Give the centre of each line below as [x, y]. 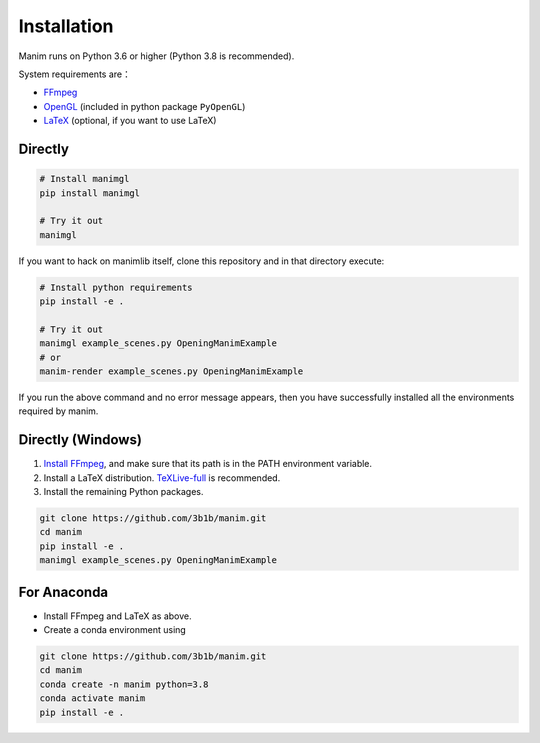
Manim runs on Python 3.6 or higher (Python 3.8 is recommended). [156, 56]
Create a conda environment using [115, 630]
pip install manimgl [89, 193]
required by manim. [58, 411]
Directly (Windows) [80, 440]
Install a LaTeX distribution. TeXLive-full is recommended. [162, 477]
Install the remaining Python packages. [123, 492]
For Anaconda [63, 591]
